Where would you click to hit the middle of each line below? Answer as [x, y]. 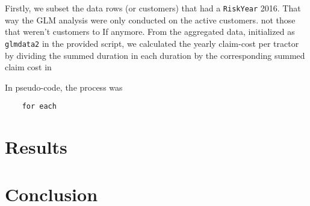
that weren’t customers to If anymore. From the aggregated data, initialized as [150, 32]
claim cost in [28, 67]
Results [36, 147]
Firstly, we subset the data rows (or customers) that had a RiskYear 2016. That [153, 8]
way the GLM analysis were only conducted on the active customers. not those [150, 20]
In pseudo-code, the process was [64, 87]
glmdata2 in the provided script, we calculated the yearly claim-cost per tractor [152, 43]
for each [39, 107]
